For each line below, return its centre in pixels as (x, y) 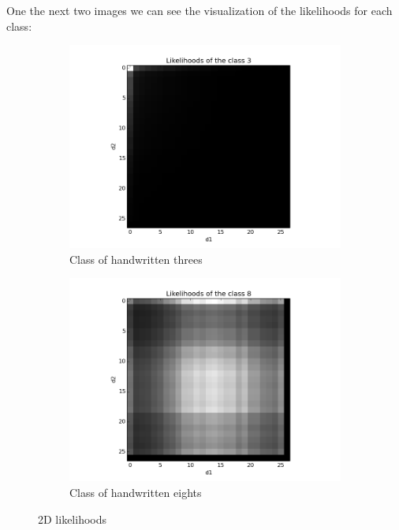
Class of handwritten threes (136, 259)
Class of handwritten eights (136, 492)
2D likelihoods (73, 519)
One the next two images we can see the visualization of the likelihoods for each (199, 10)
